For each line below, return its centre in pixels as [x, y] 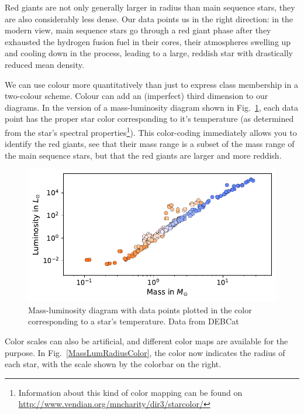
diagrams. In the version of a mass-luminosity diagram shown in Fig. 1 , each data [152, 107]
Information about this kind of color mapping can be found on [130, 392]
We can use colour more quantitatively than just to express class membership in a [151, 84]
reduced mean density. [44, 64]
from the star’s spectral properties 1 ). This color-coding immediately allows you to [151, 131]
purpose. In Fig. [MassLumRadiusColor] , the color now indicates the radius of [145, 352]
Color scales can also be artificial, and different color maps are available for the [146, 341]
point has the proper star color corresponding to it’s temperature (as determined [149, 119]
